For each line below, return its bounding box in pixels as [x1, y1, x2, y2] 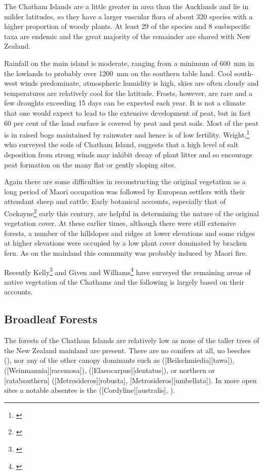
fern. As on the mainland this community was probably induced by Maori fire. [4, 247, 247, 258]
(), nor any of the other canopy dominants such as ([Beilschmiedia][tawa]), [4, 355, 235, 365]
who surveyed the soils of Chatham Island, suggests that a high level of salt [4, 139, 239, 150]
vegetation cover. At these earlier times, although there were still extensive [4, 218, 236, 228]
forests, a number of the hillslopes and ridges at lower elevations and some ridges [4, 227, 255, 238]
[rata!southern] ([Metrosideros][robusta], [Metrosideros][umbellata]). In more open [4, 375, 257, 385]
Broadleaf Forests [4, 311, 98, 327]
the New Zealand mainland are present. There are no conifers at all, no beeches [4, 345, 251, 355]
